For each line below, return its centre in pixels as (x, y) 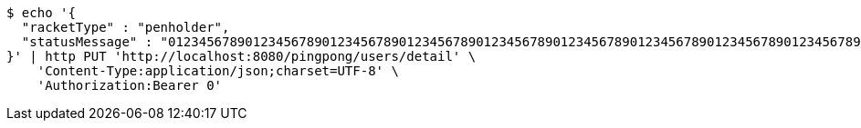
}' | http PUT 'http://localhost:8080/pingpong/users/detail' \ (241, 56)
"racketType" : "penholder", (126, 27)
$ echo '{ (41, 13)
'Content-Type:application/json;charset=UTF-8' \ (218, 71)
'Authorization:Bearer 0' (130, 85)
